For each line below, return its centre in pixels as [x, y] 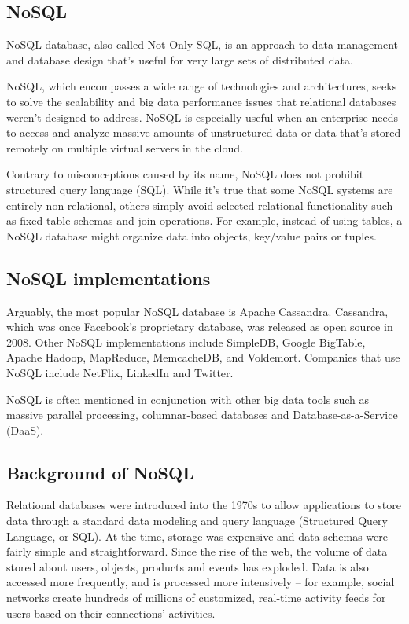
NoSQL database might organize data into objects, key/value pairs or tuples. [192, 235]
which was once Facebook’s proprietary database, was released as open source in [200, 327]
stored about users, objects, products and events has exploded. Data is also [188, 566]
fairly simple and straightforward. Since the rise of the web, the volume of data [197, 551]
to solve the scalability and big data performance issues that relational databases [201, 101]
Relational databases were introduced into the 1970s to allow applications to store [204, 505]
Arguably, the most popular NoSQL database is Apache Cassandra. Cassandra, [197, 311]
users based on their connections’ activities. [111, 613]
